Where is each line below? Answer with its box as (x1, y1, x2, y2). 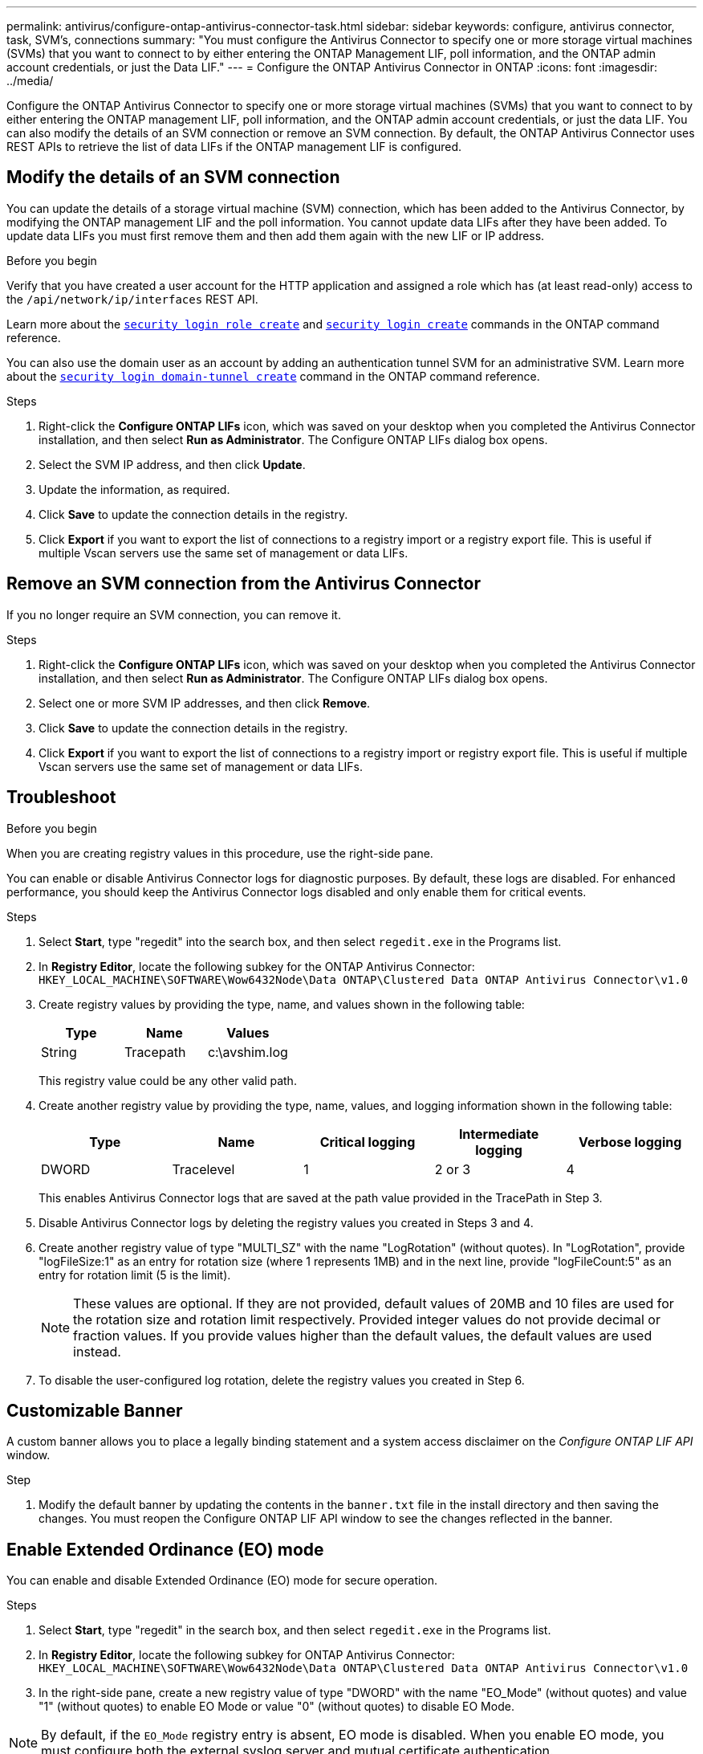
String (41, 1043, 77, 1060)
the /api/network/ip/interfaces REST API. (6, 292, 258, 306)
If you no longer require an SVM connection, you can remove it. (6, 607, 341, 622)
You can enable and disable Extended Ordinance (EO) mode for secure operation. (6, 1573, 438, 1588)
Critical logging (319, 1133, 416, 1150)
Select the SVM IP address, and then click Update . (39, 457, 306, 471)
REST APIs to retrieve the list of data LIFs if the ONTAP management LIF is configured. (6, 140, 462, 153)
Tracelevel (172, 1160, 235, 1177)
